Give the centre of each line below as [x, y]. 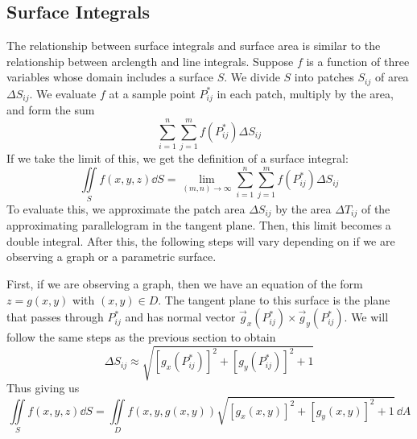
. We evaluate [63, 93]
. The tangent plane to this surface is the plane [274, 299]
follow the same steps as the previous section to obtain [141, 337]
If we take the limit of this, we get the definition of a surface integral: [178, 158]
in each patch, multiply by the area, [305, 93]
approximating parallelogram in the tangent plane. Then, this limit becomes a [199, 225]
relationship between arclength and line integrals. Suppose [150, 61]
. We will [366, 317]
